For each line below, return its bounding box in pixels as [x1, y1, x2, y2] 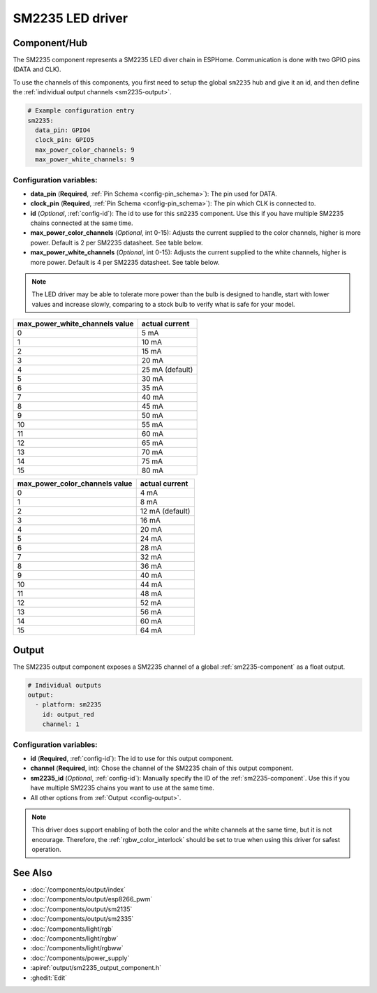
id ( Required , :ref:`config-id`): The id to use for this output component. [30, 755, 234, 762]
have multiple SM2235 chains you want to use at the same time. [30, 783, 214, 792]
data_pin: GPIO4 [35, 126, 91, 134]
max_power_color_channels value [17, 479, 133, 488]
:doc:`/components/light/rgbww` [30, 944, 124, 952]
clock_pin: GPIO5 [35, 136, 94, 144]
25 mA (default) [141, 365, 193, 375]
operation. [31, 846, 61, 854]
